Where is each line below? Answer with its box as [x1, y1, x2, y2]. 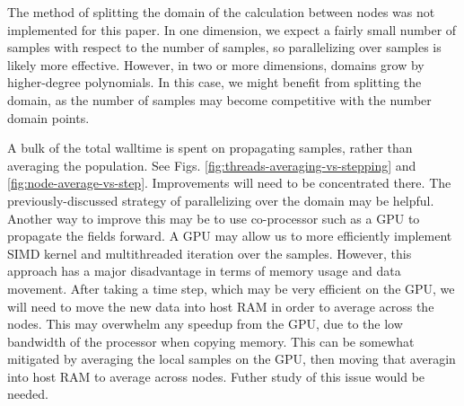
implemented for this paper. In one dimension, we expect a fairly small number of [7, 20, 457, 39]
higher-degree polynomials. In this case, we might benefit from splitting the [7, 73, 422, 92]
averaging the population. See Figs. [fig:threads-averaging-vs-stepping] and [7, 155, 416, 174]
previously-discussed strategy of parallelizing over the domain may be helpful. [7, 190, 434, 209]
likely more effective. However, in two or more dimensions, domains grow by [7, 55, 425, 74]
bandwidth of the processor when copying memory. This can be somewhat [7, 331, 415, 350]
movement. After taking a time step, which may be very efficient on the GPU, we [7, 278, 455, 297]
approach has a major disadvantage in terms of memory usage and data [7, 261, 401, 280]
